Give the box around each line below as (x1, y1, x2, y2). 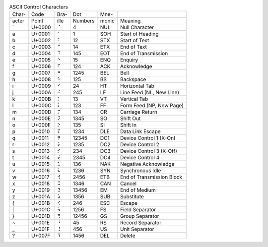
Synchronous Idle (120, 167, 161, 174)
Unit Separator (120, 226, 154, 233)
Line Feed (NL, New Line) (120, 89, 180, 96)
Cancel (120, 180, 136, 187)
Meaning (120, 17, 141, 24)
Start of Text (120, 37, 149, 44)
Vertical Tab (120, 96, 148, 103)
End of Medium (120, 186, 156, 193)
